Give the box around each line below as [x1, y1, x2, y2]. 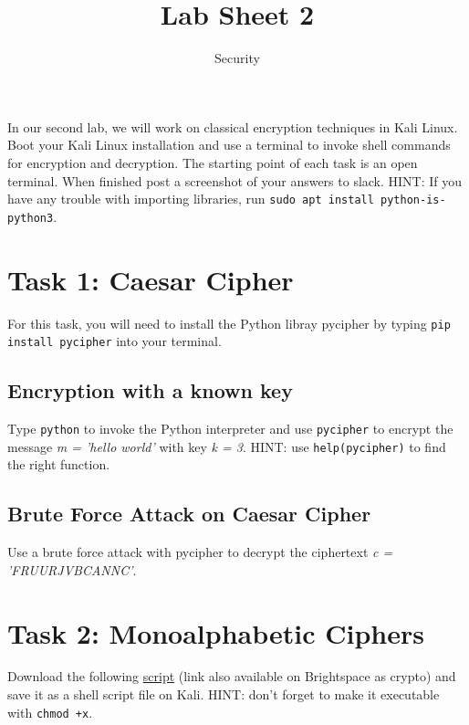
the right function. [7, 455, 110, 474]
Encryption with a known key [7, 376, 293, 405]
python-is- [380, 194, 446, 207]
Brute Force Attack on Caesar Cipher [7, 499, 371, 528]
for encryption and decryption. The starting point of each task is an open [7, 152, 418, 172]
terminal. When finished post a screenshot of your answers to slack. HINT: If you [7, 171, 463, 190]
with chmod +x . [7, 702, 93, 721]
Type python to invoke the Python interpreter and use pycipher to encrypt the [7, 419, 453, 438]
